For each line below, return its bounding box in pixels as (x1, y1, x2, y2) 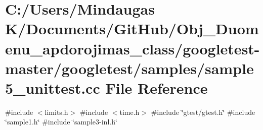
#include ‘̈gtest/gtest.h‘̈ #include (151, 106, 255, 117)
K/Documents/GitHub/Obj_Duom (5, 18, 259, 39)
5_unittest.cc (5, 77, 100, 98)
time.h (119, 106, 140, 117)
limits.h (45, 106, 68, 117)
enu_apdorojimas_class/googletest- (5, 38, 260, 58)
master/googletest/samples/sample (5, 57, 254, 78)
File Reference (105, 77, 208, 98)
